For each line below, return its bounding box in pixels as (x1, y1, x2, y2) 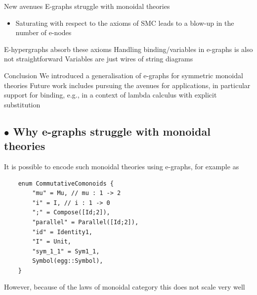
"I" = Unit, (32, 238, 72, 246)
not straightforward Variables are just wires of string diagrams (4, 53, 193, 64)
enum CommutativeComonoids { (18, 180, 114, 187)
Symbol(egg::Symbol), (32, 257, 103, 265)
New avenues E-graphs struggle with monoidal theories (4, 1, 170, 11)
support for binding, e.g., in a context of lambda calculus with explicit (4, 90, 217, 100)
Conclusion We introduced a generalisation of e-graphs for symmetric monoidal (4, 70, 243, 80)
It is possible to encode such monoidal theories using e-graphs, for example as (4, 161, 239, 171)
